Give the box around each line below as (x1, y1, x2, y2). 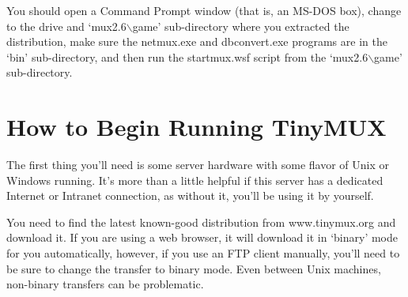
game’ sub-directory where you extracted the (132, 17, 349, 34)
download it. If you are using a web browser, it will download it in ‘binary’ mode (6, 229, 399, 246)
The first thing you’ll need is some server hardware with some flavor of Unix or (6, 156, 390, 173)
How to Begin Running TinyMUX (6, 111, 387, 143)
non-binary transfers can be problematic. (6, 276, 204, 292)
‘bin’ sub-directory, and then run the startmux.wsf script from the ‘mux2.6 (6, 48, 368, 65)
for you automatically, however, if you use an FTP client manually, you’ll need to (6, 245, 400, 261)
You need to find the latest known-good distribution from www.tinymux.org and (6, 213, 396, 230)
